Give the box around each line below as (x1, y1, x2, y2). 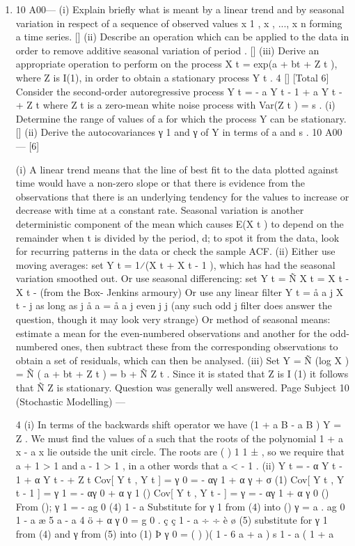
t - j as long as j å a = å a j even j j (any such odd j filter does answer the (15, 298, 332, 313)
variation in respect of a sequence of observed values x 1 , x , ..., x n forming (15, 15, 342, 30)
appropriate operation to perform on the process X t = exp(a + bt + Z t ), (15, 56, 338, 71)
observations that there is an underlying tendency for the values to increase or (15, 189, 349, 203)
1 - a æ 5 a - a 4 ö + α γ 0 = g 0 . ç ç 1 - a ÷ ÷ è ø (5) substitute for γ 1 (15, 513, 328, 527)
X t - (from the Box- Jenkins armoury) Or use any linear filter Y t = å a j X (15, 284, 344, 299)
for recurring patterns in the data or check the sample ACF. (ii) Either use (15, 244, 336, 258)
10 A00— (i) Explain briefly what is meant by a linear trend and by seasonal (15, 2, 345, 16)
